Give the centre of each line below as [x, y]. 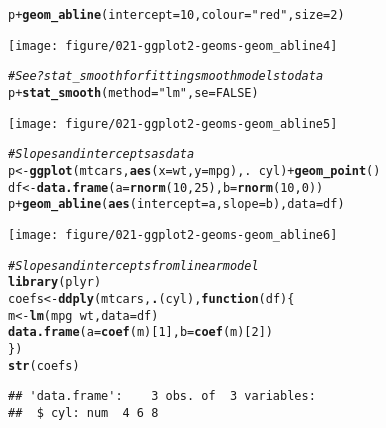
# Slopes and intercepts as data [101, 154]
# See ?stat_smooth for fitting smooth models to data [166, 76]
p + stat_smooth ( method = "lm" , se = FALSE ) [133, 92]
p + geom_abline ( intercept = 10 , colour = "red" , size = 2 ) [176, 15]
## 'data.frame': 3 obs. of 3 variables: [162, 396]
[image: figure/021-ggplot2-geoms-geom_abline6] [173, 234]
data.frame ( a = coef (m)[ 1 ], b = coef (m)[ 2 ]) [141, 332]
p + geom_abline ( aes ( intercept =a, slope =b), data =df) [176, 204]
